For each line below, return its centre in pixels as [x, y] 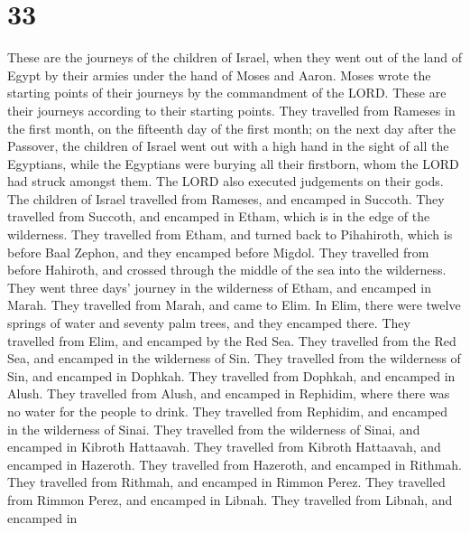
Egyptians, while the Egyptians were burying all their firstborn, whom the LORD [233, 163]
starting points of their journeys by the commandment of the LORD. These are [227, 93]
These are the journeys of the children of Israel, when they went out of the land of [235, 57]
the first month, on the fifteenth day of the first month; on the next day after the [231, 128]
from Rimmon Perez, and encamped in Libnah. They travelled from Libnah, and [230, 499]
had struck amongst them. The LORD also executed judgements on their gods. [226, 181]
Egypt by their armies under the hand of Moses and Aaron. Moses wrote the [219, 75]
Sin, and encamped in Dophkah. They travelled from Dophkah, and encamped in [231, 375]
